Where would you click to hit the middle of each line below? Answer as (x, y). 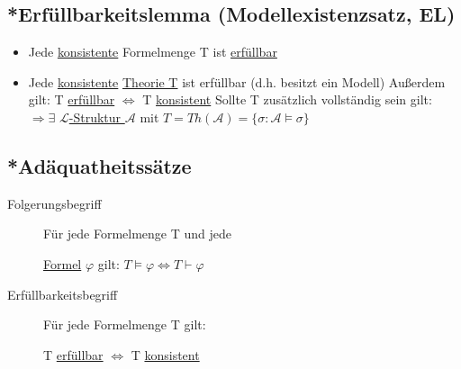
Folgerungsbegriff (54, 203)
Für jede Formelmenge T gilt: (125, 324)
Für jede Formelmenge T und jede (138, 234)
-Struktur (95, 117)
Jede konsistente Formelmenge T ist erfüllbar (153, 52)
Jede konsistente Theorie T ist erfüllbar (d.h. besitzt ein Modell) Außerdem (237, 81)
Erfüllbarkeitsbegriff (63, 294)
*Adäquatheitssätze (99, 165)
